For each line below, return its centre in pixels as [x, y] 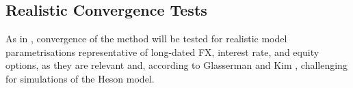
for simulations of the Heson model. [80, 78]
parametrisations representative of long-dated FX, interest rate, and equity [162, 52]
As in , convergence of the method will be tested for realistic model [146, 39]
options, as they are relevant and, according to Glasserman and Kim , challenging [176, 65]
